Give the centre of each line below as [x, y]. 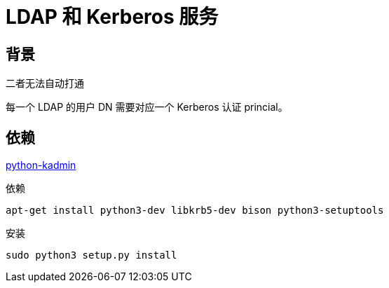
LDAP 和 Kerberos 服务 [112, 17]
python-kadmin [41, 165]
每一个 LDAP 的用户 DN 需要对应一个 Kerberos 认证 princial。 [147, 107]
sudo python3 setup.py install [91, 255]
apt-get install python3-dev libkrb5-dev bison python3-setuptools [195, 211]
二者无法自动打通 [45, 83]
